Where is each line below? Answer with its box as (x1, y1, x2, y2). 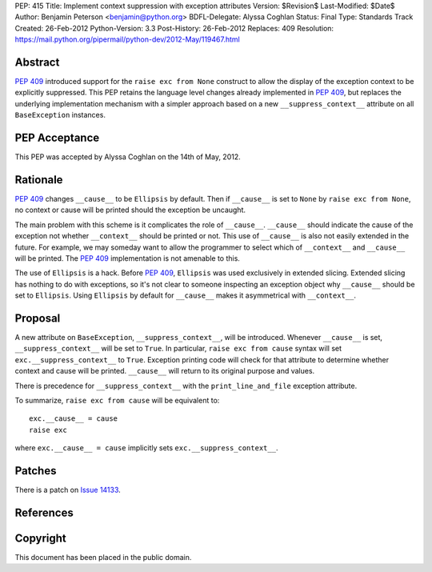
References (14, 506, 74, 519)
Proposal (14, 312, 61, 325)
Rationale (14, 173, 63, 186)
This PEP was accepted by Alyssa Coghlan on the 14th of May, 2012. (14, 152, 242, 162)
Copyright (14, 531, 67, 545)
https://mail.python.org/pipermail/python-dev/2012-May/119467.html (14, 34, 240, 44)
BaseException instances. (14, 110, 106, 120)
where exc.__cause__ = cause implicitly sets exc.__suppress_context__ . (14, 443, 278, 453)
